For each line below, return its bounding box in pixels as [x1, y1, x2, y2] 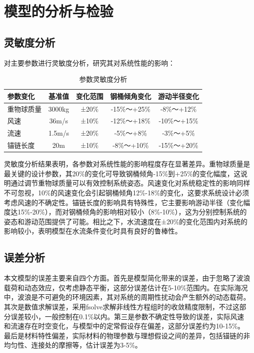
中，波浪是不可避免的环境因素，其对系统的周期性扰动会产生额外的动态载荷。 [4, 292, 250, 302]
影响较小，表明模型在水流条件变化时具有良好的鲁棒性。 [4, 226, 182, 236]
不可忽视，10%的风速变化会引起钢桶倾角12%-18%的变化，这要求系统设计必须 [4, 188, 249, 198]
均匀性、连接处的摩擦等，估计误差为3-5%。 [4, 340, 142, 350]
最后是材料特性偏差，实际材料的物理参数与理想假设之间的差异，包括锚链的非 [4, 330, 250, 340]
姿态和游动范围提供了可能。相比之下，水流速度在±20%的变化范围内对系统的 [4, 216, 248, 226]
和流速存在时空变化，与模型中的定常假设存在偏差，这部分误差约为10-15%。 [4, 321, 245, 331]
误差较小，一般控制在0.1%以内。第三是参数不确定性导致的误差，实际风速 [10, 311, 244, 321]
